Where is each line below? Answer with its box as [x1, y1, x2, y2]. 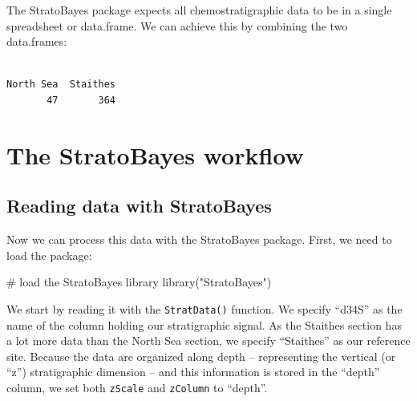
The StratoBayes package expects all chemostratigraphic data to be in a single [6, 2, 392, 18]
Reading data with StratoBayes [6, 193, 272, 218]
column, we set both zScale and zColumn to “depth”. [6, 379, 268, 395]
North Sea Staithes [6, 79, 116, 91]
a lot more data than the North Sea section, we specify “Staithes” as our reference [6, 332, 411, 349]
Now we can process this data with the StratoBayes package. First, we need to [6, 231, 392, 248]
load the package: [6, 246, 92, 263]
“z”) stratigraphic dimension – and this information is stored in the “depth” [6, 363, 380, 380]
